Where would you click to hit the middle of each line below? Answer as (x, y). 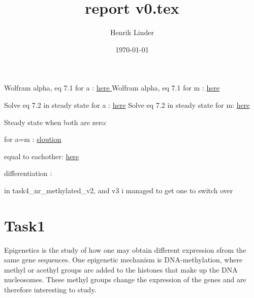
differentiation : (28, 173)
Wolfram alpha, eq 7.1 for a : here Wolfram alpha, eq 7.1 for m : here (112, 88)
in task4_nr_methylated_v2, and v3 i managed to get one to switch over (119, 190)
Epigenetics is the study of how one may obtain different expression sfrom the (125, 249)
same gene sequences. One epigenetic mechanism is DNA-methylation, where (123, 260)
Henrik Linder (132, 32)
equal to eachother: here (42, 156)
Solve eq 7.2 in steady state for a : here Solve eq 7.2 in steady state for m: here (127, 105)
